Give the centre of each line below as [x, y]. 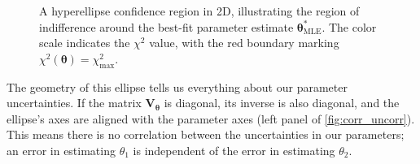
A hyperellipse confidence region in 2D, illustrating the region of [199, 11]
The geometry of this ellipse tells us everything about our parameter [177, 86]
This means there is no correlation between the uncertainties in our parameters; [206, 134]
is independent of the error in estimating [234, 150]
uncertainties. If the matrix [74, 103]
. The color [349, 26]
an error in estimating [61, 150]
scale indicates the [85, 43]
